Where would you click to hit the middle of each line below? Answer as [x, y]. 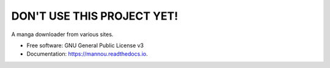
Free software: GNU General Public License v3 [85, 45]
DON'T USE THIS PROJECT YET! [95, 16]
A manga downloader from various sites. [62, 34]
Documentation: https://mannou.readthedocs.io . [87, 54]
